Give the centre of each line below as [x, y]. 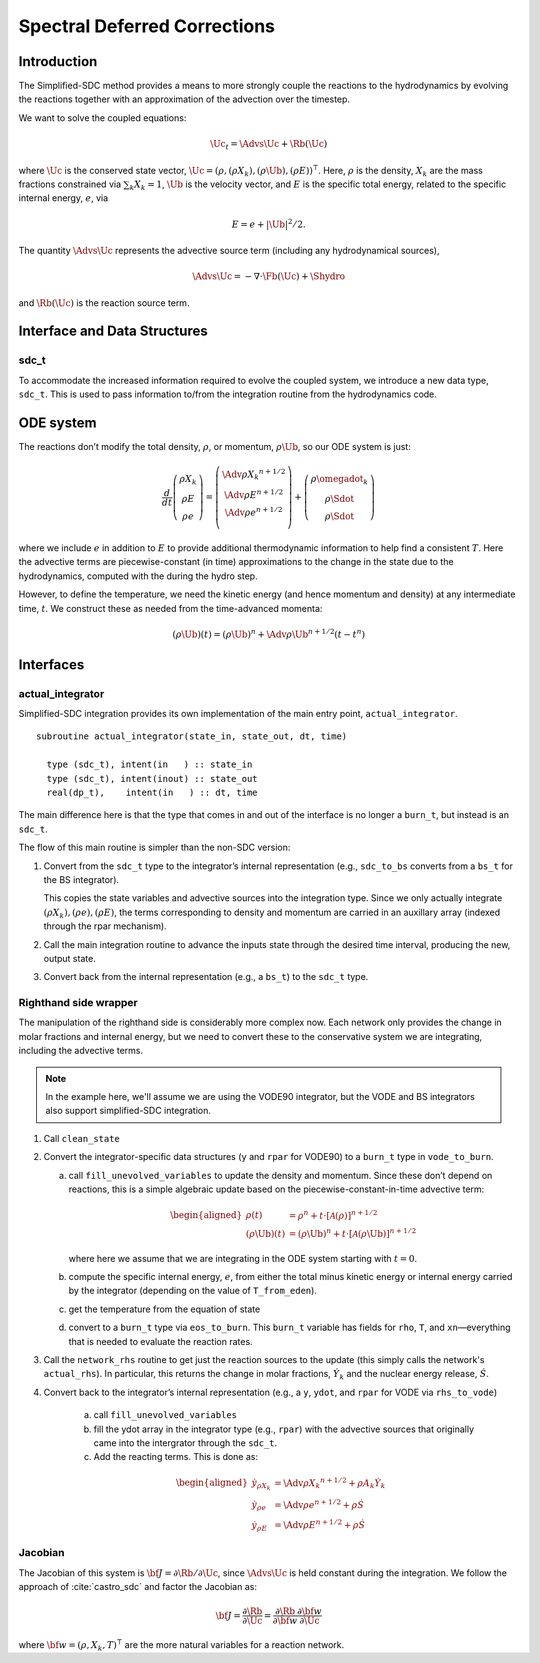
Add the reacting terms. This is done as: [176, 1457]
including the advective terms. [81, 1051]
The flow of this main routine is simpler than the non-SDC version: [154, 847]
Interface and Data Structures [113, 331]
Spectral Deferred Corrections [146, 26]
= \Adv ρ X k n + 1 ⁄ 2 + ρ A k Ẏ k [329, 1483]
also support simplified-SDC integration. [128, 1111]
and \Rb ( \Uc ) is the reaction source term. [104, 302]
